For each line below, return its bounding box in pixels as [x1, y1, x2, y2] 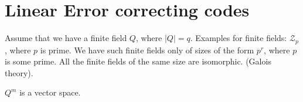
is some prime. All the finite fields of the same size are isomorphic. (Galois [5, 55, 271, 67]
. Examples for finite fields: [190, 32, 287, 44]
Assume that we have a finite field [5, 32, 127, 44]
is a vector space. [19, 86, 81, 98]
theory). [5, 66, 33, 79]
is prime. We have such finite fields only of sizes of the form [40, 43, 254, 56]
